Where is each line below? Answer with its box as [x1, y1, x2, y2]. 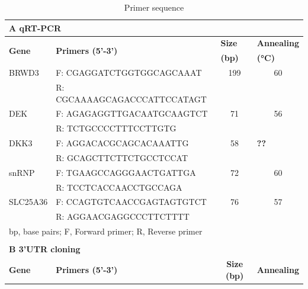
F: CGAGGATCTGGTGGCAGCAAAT [56, 66, 202, 79]
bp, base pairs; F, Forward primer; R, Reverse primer [9, 225, 203, 237]
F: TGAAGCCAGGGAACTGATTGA [56, 166, 196, 178]
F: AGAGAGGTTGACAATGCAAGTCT [56, 107, 208, 120]
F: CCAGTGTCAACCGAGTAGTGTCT [56, 195, 207, 208]
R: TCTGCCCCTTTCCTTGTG [56, 122, 177, 134]
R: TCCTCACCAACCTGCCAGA [56, 181, 182, 193]
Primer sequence [124, 1, 184, 13]
